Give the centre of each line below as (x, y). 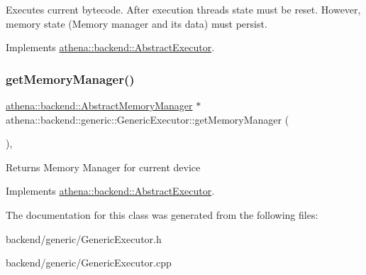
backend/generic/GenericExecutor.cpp (89, 263)
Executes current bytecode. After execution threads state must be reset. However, (183, 9)
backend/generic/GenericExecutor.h (84, 238)
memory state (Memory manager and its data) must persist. (137, 23)
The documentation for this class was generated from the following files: (162, 214)
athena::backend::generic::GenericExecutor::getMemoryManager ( (148, 119)
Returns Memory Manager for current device (103, 167)
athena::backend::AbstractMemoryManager (99, 105)
